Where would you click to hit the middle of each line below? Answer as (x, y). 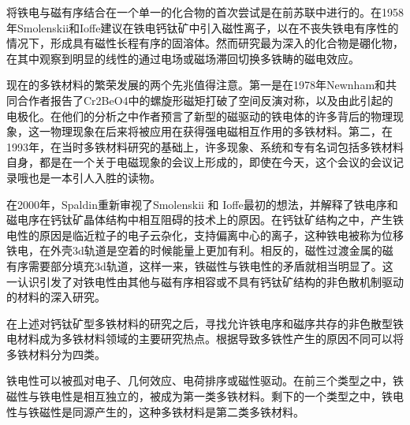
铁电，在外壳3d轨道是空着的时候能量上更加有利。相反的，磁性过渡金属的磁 (200, 250)
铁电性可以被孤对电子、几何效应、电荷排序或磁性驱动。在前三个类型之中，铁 (205, 380)
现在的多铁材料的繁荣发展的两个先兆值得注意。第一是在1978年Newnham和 (196, 85)
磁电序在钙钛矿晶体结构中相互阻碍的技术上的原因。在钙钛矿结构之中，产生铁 (205, 220)
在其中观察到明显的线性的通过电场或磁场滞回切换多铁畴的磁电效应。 (183, 58)
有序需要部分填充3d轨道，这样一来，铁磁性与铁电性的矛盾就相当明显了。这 (200, 265)
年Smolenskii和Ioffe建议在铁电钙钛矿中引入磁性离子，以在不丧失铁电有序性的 (203, 27)
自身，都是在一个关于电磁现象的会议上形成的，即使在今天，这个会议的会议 (199, 162)
